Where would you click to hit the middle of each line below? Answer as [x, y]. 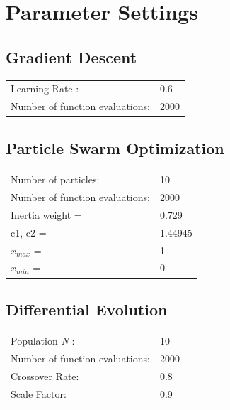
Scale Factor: [39, 394]
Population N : [43, 341]
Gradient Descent [71, 56]
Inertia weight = [46, 214]
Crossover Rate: [45, 376]
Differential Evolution [87, 309]
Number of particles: [55, 179]
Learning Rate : [45, 88]
